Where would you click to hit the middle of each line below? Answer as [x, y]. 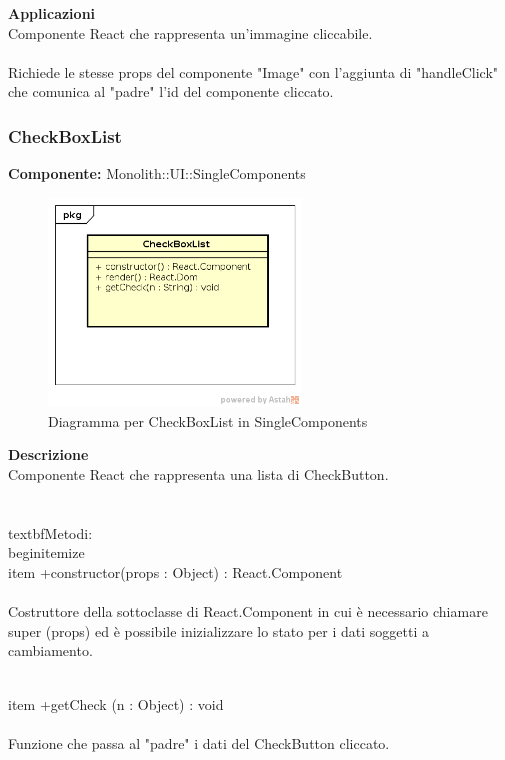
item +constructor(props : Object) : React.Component [175, 571]
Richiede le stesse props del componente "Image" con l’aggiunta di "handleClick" [253, 71]
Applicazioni [52, 13]
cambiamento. [50, 650]
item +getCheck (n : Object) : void [116, 703]
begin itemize [46, 552]
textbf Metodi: [50, 532]
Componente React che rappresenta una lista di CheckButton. [198, 474]
